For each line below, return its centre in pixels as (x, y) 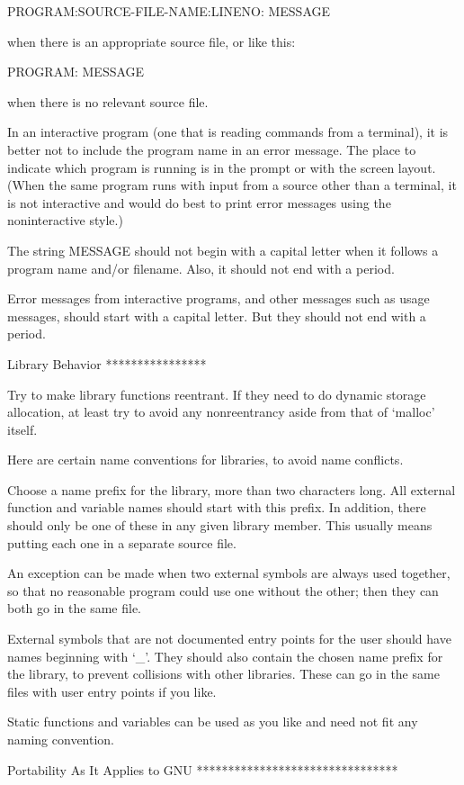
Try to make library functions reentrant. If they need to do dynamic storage (217, 394)
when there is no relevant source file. (108, 101)
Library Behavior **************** (107, 363)
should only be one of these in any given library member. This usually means (220, 525)
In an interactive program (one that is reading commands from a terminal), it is (228, 132)
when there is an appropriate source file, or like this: (152, 41)
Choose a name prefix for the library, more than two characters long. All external (232, 489)
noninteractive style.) (65, 220)
